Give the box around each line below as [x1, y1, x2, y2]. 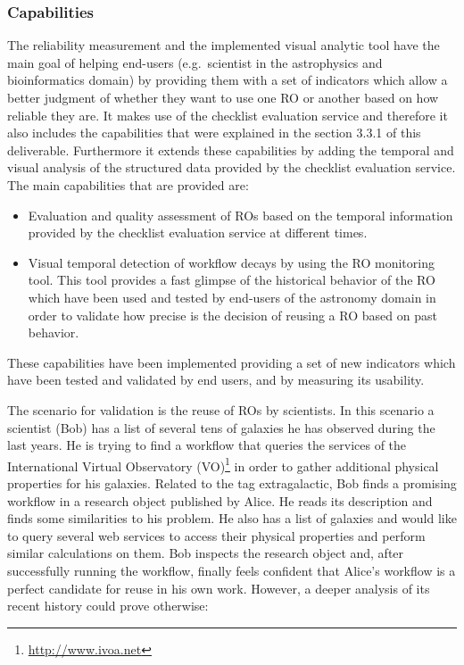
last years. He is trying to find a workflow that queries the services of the [7, 436, 407, 454]
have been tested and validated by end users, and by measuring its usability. [7, 370, 425, 389]
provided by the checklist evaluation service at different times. [28, 223, 368, 242]
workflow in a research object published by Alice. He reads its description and [7, 491, 433, 510]
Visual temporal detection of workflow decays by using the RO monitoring [28, 253, 435, 271]
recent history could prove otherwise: [7, 596, 209, 615]
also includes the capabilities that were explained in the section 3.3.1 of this [7, 123, 421, 142]
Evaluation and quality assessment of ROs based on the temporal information [28, 205, 453, 224]
